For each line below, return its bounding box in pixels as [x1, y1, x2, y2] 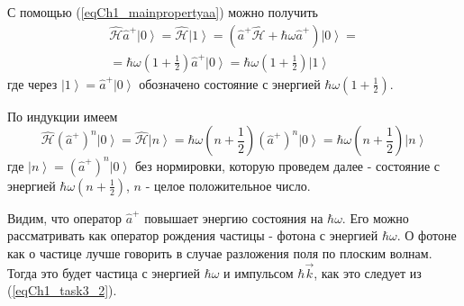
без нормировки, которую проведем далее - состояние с [134, 156, 441, 175]
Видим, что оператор [7, 208, 122, 227]
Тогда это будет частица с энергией [7, 263, 200, 282]
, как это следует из [314, 263, 422, 282]
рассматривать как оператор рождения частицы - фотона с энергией [7, 226, 378, 245]
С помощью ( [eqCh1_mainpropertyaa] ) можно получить [7, 3, 318, 21]
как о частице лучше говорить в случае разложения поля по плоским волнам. [7, 243, 432, 262]
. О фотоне [396, 226, 457, 245]
